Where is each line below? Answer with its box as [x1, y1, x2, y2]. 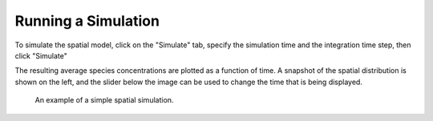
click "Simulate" [14, 50, 68, 60]
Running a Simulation [14, 12, 160, 30]
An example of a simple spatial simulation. [34, 95, 174, 105]
